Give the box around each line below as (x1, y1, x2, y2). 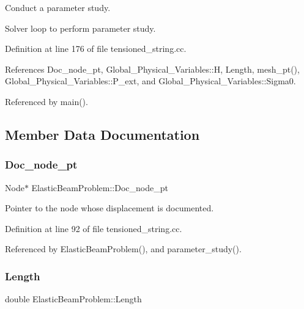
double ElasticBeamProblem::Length (5, 293, 142, 305)
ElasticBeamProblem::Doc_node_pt (31, 181, 168, 194)
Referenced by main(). (5, 95, 88, 107)
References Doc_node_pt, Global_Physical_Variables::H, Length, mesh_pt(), (5, 62, 300, 75)
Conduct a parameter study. (5, 1, 111, 13)
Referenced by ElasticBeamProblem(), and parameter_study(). (5, 242, 242, 255)
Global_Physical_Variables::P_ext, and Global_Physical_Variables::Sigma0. (5, 75, 296, 87)
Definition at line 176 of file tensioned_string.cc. (5, 42, 187, 55)
